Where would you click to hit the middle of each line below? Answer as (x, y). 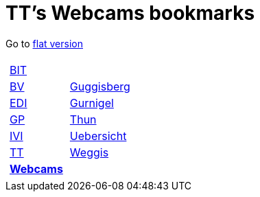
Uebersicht (98, 136)
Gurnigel (92, 103)
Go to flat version (44, 43)
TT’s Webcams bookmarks (130, 13)
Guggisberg (100, 86)
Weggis (89, 152)
